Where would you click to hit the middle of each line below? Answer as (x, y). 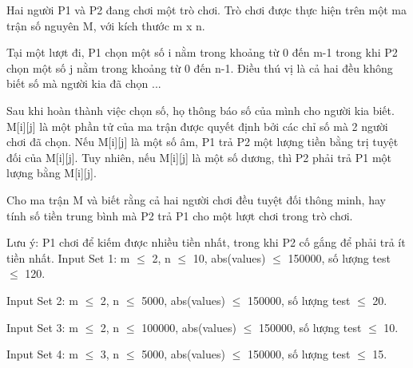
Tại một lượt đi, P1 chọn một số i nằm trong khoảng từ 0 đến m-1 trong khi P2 (202, 52)
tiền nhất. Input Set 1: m (68, 257)
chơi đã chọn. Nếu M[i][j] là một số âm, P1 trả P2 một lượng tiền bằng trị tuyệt (203, 142)
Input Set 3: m (42, 327)
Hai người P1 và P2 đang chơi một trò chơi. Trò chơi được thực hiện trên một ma (207, 10)
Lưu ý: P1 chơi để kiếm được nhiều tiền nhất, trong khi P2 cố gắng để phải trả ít (206, 242)
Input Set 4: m (42, 354)
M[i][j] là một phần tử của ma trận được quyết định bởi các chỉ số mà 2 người (197, 126)
